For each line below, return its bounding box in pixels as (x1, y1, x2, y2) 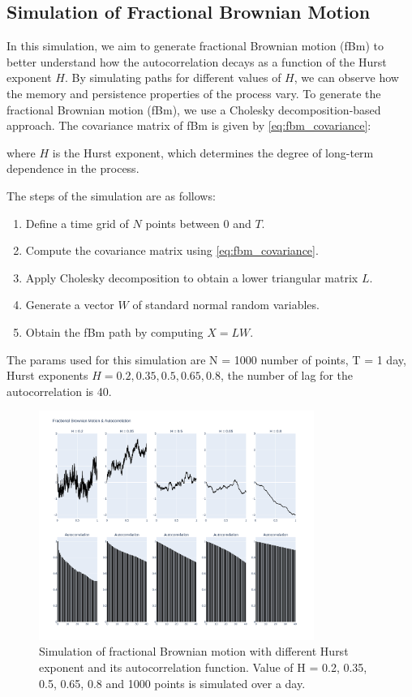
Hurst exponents (6, 367, 88, 384)
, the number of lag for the (220, 367, 353, 384)
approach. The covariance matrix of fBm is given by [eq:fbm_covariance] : (6, 117, 371, 134)
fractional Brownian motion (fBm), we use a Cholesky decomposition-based (6, 101, 381, 118)
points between (145, 214, 220, 231)
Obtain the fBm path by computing (25, 323, 204, 340)
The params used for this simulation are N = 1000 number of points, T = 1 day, (6, 351, 406, 368)
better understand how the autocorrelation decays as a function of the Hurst (6, 53, 387, 70)
